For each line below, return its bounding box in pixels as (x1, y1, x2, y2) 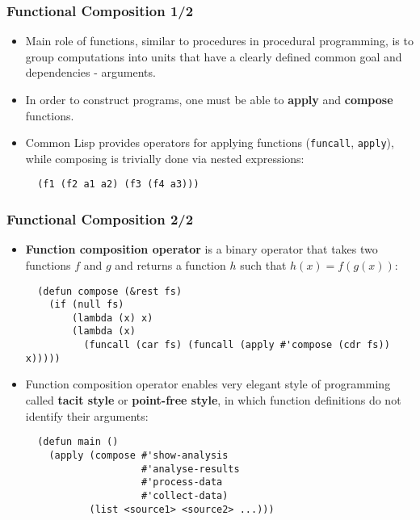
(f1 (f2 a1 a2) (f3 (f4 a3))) (37, 178, 199, 191)
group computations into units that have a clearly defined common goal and (25, 48, 402, 65)
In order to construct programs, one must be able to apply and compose (25, 91, 393, 107)
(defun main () (37, 436, 119, 448)
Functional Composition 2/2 (6, 209, 194, 229)
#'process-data (141, 476, 223, 489)
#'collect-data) (141, 489, 229, 501)
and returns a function (115, 256, 226, 273)
